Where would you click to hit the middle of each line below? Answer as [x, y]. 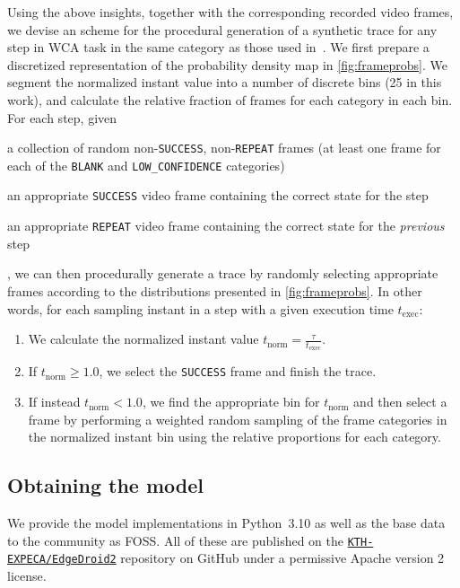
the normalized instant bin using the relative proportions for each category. [234, 437]
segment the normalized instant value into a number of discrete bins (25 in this [225, 82]
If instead [54, 402]
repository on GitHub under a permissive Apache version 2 [282, 558]
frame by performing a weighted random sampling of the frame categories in [238, 419]
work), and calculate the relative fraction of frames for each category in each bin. [230, 99]
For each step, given [62, 117]
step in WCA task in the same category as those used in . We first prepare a [218, 47]
